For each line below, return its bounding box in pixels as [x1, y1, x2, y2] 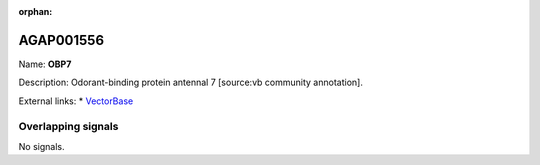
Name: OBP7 [18, 58, 72, 70]
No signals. [18, 140, 65, 152]
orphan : [18, 6, 53, 17]
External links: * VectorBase [18, 95, 134, 107]
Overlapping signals [18, 120, 119, 134]
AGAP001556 [18, 31, 105, 49]
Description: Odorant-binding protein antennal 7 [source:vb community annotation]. [18, 76, 364, 89]
